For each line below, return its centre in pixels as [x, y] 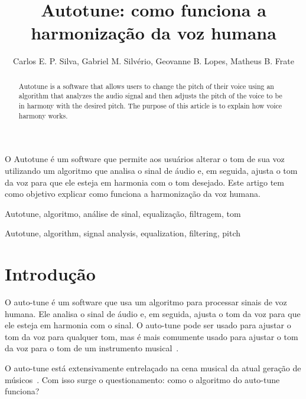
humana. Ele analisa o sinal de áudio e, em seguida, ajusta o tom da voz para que [153, 313]
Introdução [50, 274]
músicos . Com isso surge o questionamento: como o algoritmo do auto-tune [142, 379]
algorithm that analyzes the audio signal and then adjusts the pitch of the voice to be [150, 96]
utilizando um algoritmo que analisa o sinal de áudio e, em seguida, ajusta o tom [151, 170]
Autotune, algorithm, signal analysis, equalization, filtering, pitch [123, 233]
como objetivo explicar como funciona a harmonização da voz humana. [133, 194]
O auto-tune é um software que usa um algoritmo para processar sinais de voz [146, 302]
